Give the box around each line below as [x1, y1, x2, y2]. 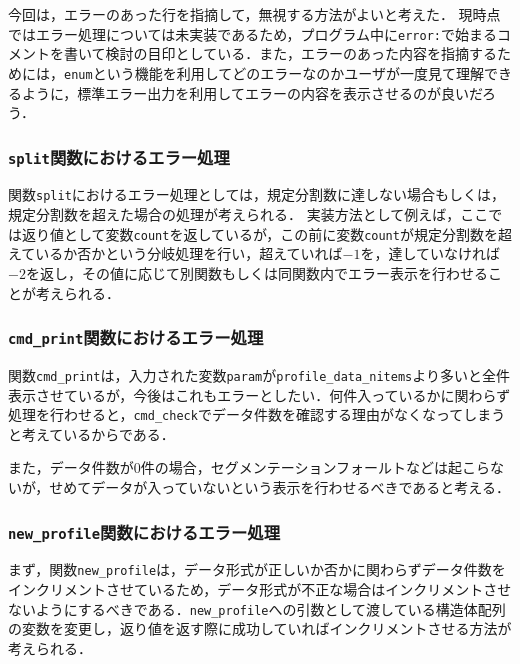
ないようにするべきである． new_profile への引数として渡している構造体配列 [8, 598, 506, 619]
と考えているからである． [8, 423, 175, 444]
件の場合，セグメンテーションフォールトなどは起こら [140, 457, 491, 478]
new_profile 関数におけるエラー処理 [8, 519, 281, 544]
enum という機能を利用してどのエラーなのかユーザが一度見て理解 [64, 62, 484, 83]
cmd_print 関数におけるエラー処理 [8, 325, 264, 350]
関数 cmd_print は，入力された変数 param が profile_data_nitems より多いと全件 [8, 364, 510, 385]
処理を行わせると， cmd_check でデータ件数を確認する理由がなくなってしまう [8, 404, 506, 425]
